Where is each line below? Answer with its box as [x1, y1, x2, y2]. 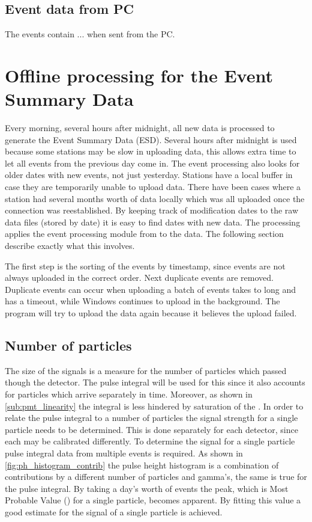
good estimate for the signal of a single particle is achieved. [5, 505, 223, 518]
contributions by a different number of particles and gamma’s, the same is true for [5, 470, 307, 483]
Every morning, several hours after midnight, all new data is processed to [5, 121, 275, 134]
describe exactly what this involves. [5, 239, 135, 252]
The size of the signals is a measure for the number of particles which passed [5, 364, 287, 376]
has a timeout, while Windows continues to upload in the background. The [5, 295, 280, 307]
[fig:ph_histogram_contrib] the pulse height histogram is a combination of [5, 458, 279, 471]
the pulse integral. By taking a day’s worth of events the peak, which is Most [5, 482, 289, 494]
